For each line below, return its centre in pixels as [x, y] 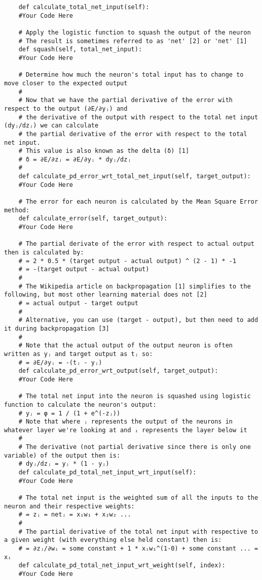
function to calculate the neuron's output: [80, 405]
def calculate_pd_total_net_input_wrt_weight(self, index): [122, 566]
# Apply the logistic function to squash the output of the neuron [135, 32]
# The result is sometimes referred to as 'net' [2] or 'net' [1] [133, 41]
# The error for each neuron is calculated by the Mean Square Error [138, 202]
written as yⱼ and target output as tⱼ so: [79, 354]
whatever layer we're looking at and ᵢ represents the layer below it [126, 430]
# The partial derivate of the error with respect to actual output [136, 244]
